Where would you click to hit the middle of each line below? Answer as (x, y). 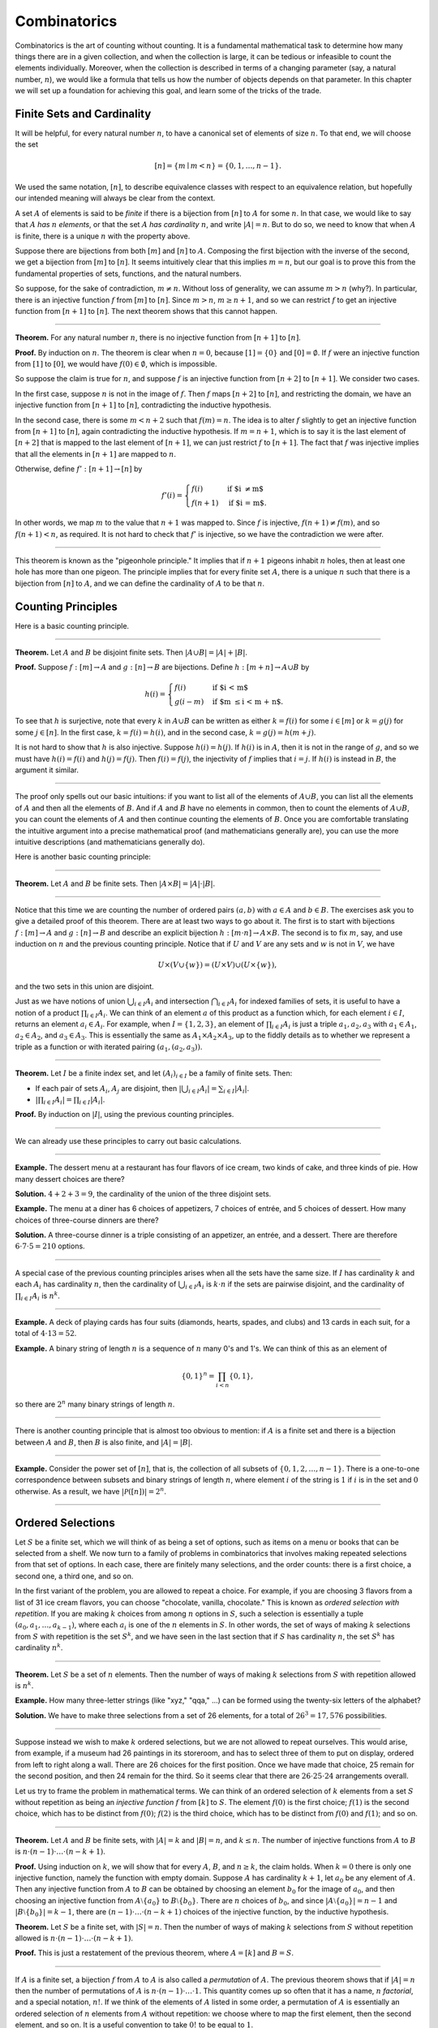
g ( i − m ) (189, 701)
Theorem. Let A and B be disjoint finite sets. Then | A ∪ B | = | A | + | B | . (131, 652)
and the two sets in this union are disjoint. (84, 986)
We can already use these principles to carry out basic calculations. (129, 1141)
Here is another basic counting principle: (83, 857)
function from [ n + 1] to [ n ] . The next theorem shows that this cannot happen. (146, 311)
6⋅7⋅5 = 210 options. (50, 1246)
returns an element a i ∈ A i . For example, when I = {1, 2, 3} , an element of (140, 1025)
